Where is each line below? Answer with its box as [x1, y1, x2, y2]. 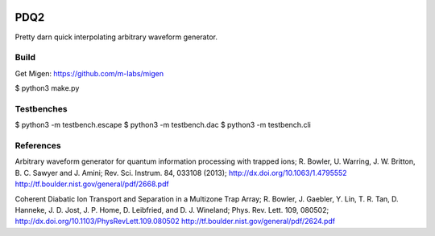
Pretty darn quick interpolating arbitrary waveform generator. [14, 32, 217, 42]
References [14, 140, 61, 151]
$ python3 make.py [14, 83, 80, 93]
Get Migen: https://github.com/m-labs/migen [14, 68, 164, 78]
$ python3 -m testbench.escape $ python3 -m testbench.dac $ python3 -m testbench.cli [14, 120, 312, 130]
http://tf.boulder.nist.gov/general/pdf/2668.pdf [14, 179, 169, 189]
